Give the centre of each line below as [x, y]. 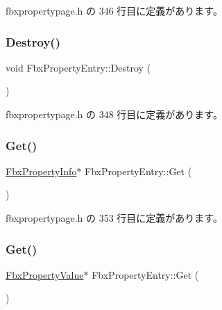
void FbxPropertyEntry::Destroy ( [78, 67]
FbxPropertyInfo [41, 171]
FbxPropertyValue [45, 274]
